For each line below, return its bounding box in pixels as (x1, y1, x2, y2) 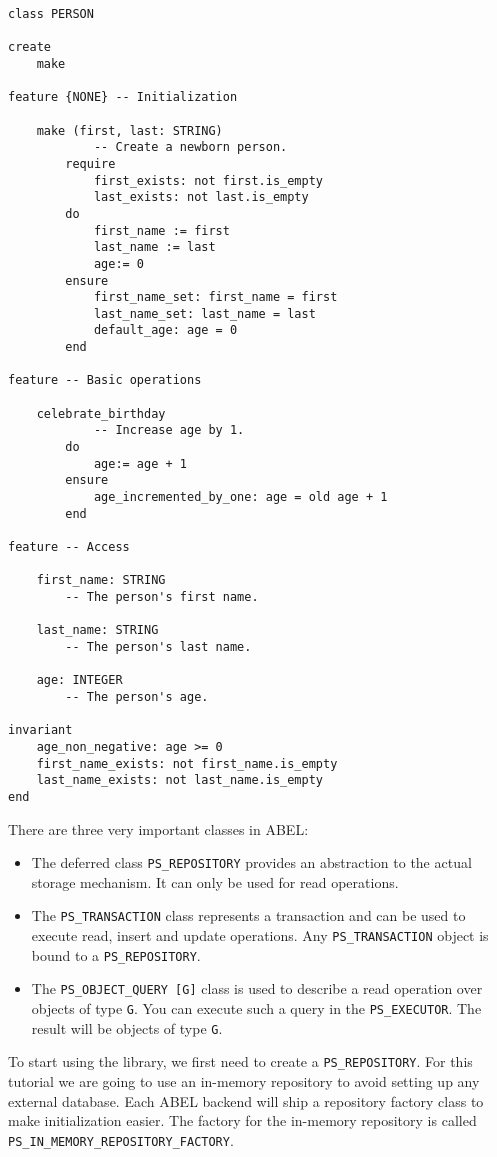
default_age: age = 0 (93, 323, 238, 338)
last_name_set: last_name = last (93, 306, 316, 321)
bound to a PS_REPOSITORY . (31, 944, 201, 965)
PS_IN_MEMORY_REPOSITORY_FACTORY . (8, 1129, 234, 1150)
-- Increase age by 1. (93, 423, 245, 438)
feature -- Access (8, 540, 130, 554)
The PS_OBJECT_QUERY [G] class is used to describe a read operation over (31, 978, 483, 999)
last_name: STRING (36, 623, 159, 638)
